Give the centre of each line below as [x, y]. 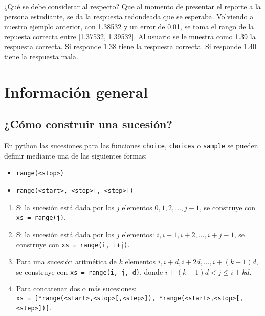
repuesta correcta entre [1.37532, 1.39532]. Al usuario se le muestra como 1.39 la [130, 36]
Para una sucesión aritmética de [66, 262]
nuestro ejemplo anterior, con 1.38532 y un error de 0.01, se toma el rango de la [129, 26]
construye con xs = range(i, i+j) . [73, 244]
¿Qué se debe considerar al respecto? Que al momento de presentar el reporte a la [132, 6]
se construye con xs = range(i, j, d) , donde [90, 271]
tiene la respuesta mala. [41, 56]
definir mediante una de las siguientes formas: [76, 155]
